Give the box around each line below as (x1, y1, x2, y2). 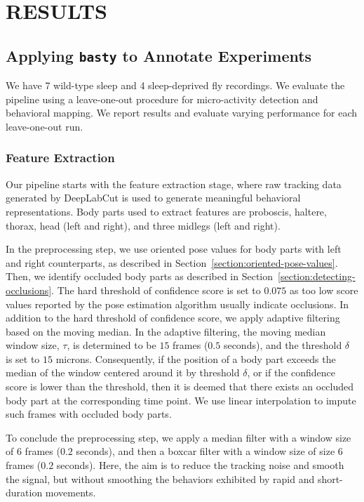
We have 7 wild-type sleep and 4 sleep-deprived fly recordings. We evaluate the (6, 78, 345, 93)
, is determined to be (67, 338, 156, 352)
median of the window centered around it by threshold (6, 365, 240, 380)
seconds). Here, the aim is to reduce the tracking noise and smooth (56, 458, 344, 473)
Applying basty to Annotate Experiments (6, 44, 312, 66)
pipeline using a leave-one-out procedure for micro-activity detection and (6, 91, 318, 106)
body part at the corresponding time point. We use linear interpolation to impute (6, 392, 356, 407)
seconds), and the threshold (223, 338, 342, 352)
